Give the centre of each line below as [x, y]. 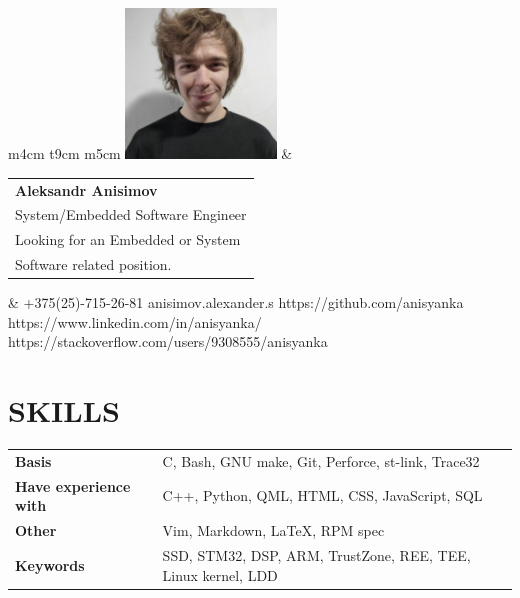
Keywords [50, 564]
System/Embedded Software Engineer [131, 214]
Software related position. [93, 264]
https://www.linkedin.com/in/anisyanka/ [135, 321]
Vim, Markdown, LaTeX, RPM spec [273, 530]
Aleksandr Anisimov [86, 189]
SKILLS [64, 410]
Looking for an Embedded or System [128, 239]
